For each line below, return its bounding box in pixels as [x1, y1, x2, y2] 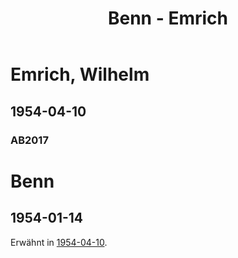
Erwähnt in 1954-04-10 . [10, 236, 108, 248]
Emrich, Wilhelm [10, 63, 150, 86]
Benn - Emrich [107, 7, 228, 30]
